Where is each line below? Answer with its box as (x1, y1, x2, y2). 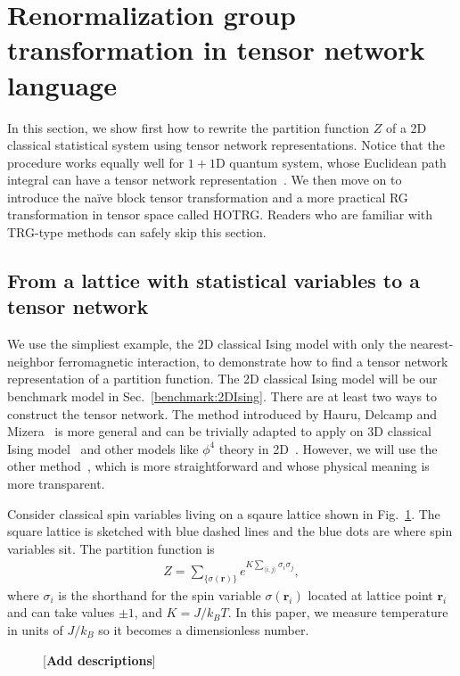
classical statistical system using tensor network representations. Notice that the (7, 136, 445, 154)
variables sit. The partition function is (7, 539, 215, 557)
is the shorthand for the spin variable (58, 585, 261, 604)
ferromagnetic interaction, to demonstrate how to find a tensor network (58, 351, 448, 370)
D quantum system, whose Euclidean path (215, 153, 447, 171)
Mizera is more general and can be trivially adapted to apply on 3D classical (7, 422, 431, 441)
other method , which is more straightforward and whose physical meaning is (7, 457, 430, 475)
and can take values (7, 603, 115, 622)
